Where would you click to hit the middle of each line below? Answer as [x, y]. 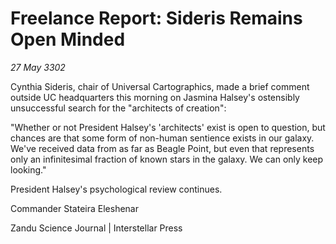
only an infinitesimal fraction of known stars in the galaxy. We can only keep [167, 159]
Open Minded [68, 39]
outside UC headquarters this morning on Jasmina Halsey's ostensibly [155, 97]
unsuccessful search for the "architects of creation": [118, 108]
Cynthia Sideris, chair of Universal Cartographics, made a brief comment [160, 86]
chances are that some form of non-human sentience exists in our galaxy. [162, 138]
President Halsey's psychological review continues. [116, 189]
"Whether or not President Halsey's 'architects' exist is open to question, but [168, 127]
